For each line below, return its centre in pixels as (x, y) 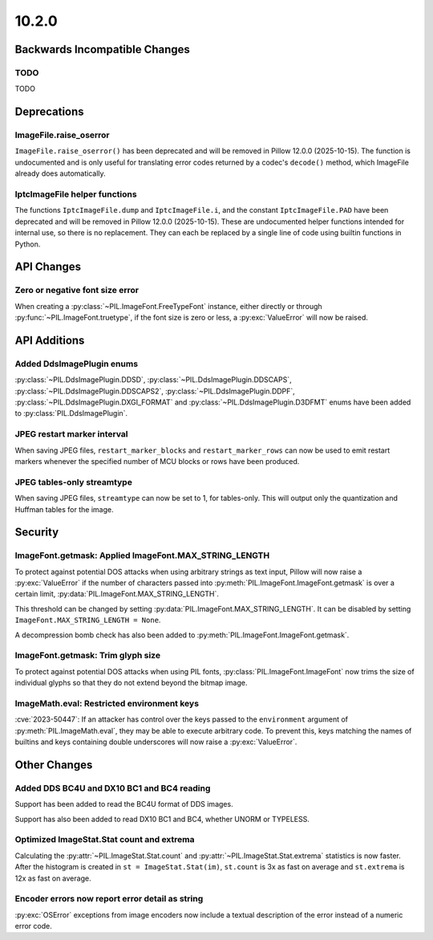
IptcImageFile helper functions (76, 194)
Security (37, 533)
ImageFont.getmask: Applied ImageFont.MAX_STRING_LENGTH (142, 555)
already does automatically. (60, 173)
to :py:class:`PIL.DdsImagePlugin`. (71, 413)
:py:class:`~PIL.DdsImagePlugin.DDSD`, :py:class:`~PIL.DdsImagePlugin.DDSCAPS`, (153, 380)
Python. (28, 244)
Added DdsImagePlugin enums (77, 364)
